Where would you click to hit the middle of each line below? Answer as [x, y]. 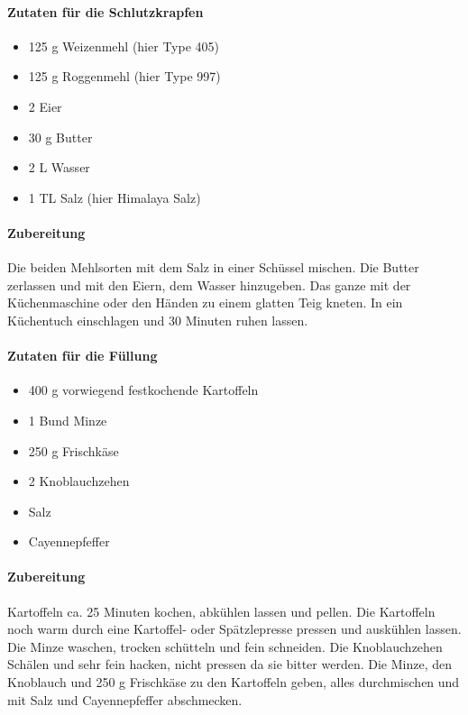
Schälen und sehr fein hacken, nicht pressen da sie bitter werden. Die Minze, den [229, 664]
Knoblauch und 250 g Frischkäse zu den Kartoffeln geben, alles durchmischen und [234, 682]
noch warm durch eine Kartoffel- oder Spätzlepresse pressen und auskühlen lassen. [234, 629]
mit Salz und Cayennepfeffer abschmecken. [125, 699]
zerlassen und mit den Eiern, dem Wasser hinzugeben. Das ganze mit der [209, 284]
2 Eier [45, 106]
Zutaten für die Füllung [83, 356]
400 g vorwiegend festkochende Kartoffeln [143, 390]
